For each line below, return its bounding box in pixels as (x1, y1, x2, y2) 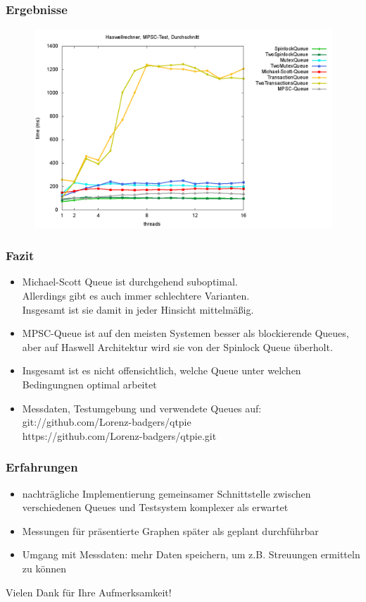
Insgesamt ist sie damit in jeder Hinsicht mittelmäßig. (22, 302, 254, 317)
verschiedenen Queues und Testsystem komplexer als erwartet (22, 500, 289, 515)
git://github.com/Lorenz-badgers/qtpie (22, 414, 191, 429)
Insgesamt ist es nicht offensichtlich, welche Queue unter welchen (22, 363, 301, 378)
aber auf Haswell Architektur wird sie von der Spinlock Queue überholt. (22, 339, 333, 354)
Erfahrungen (6, 458, 78, 476)
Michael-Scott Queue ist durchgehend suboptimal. (22, 274, 238, 289)
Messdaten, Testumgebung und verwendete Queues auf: (22, 400, 262, 415)
